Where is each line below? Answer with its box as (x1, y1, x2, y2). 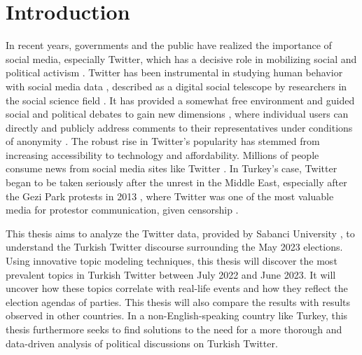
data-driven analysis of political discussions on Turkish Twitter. (6, 335, 278, 350)
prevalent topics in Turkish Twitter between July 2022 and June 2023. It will (6, 267, 336, 281)
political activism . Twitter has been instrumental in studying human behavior (6, 65, 343, 80)
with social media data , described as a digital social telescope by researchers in (6, 78, 347, 93)
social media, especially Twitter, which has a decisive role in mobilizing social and (6, 51, 357, 66)
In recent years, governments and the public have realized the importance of (6, 38, 332, 53)
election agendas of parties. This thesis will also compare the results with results (6, 294, 351, 309)
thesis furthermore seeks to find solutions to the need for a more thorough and (6, 322, 342, 336)
